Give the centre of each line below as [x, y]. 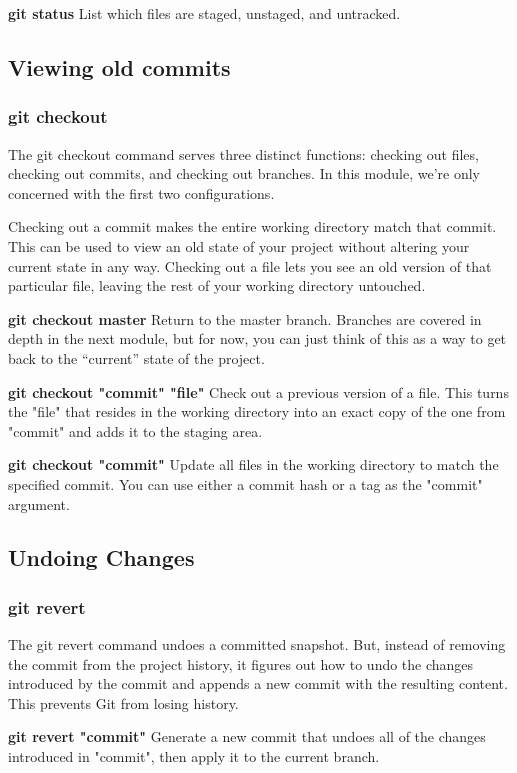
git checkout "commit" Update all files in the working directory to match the [253, 464]
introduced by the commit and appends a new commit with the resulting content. [258, 683]
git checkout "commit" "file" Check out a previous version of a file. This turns [258, 391]
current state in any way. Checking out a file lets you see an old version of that [250, 265]
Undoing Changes [101, 557]
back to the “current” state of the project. [136, 357]
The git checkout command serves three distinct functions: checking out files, [243, 153]
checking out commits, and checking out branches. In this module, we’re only [244, 173]
